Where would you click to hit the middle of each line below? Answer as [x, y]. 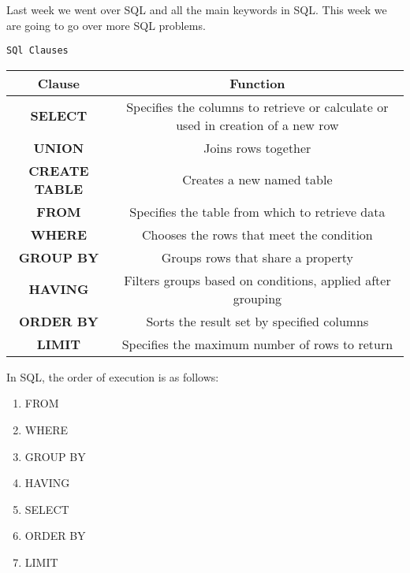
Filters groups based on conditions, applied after [257, 280]
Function [257, 83]
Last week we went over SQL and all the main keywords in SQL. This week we [197, 9]
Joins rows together [257, 147]
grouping [257, 298]
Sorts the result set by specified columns [257, 321]
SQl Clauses [37, 51]
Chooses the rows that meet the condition [257, 234]
